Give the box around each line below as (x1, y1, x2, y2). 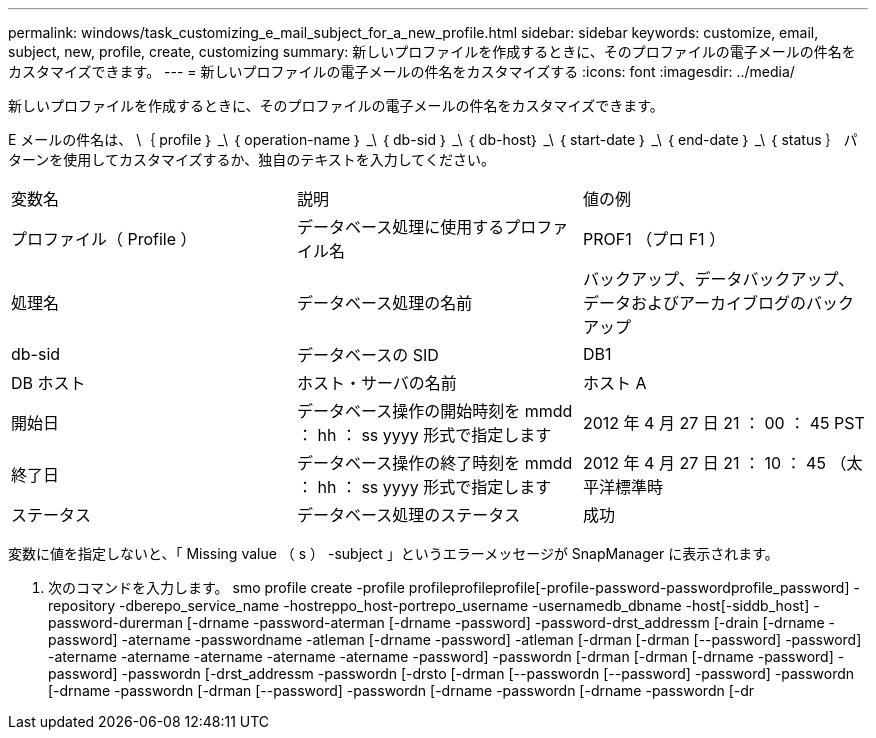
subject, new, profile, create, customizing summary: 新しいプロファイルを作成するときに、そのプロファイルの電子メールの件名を (8, 43, 856, 60)
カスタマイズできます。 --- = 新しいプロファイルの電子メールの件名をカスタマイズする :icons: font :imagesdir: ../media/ (8, 63, 795, 80)
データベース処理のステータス (296, 505, 521, 525)
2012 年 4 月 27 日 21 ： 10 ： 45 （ (582, 453, 847, 473)
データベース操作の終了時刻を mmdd (296, 453, 573, 473)
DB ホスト (11, 373, 86, 393)
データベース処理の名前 (296, 293, 473, 313)
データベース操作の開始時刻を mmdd (296, 401, 573, 421)
